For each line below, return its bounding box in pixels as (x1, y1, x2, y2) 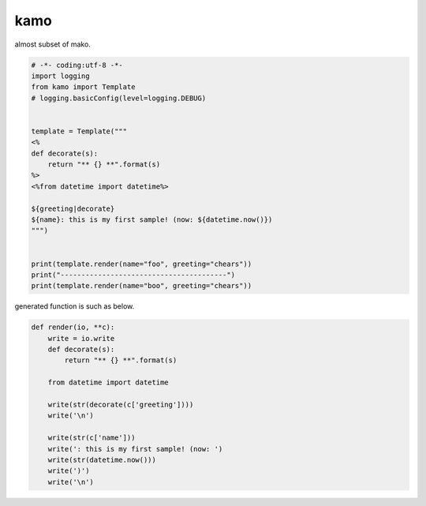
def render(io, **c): (31, 323, 115, 332)
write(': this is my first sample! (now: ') (47, 444, 223, 453)
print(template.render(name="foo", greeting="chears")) (31, 259, 252, 268)
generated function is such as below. (14, 302, 135, 311)
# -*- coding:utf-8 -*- (31, 60, 124, 69)
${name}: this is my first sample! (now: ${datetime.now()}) (31, 216, 273, 224)
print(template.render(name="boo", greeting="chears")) (31, 281, 252, 290)
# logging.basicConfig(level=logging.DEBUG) (31, 93, 207, 103)
